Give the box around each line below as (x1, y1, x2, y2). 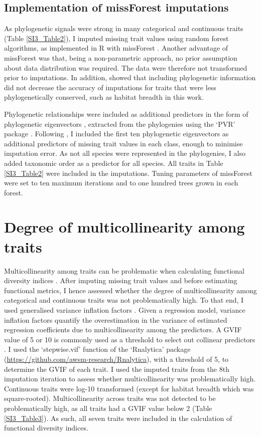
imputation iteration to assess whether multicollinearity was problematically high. (4, 373, 256, 384)
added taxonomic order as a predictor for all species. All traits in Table (4, 157, 223, 168)
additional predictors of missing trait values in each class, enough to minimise (4, 138, 243, 148)
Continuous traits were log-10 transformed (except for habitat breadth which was (4, 383, 254, 393)
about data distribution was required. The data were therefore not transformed (4, 62, 247, 73)
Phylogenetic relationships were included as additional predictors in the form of (4, 108, 248, 119)
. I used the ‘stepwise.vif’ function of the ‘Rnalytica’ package (4, 344, 191, 354)
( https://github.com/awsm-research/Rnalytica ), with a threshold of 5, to (4, 353, 229, 364)
